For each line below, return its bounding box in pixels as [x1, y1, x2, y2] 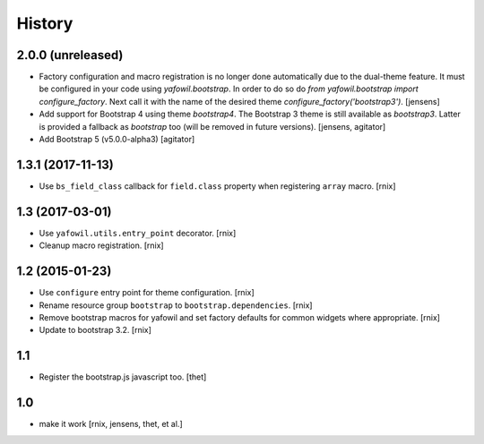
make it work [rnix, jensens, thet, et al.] [39, 419, 183, 430]
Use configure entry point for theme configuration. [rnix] [39, 287, 255, 298]
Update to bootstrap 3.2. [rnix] [39, 325, 152, 336]
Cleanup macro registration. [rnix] [39, 240, 165, 251]
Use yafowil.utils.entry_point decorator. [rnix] [39, 227, 237, 238]
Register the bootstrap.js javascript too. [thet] [39, 371, 207, 382]
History [16, 13, 73, 33]
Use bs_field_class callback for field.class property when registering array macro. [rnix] [39, 180, 396, 192]
